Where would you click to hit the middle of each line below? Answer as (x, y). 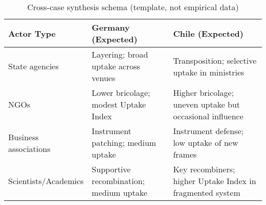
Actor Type (32, 33)
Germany (111, 27)
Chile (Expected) (208, 33)
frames (185, 154)
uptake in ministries (209, 72)
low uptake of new (206, 143)
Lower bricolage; (121, 93)
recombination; (118, 181)
